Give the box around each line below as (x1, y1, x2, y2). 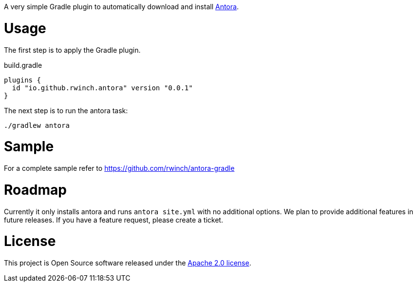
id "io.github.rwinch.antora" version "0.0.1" (12, 83, 193, 92)
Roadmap (4, 181, 67, 198)
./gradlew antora (4, 121, 70, 129)
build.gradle (4, 61, 42, 69)
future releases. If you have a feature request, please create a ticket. (4, 215, 223, 224)
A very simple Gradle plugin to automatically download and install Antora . (4, 2, 239, 11)
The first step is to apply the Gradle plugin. (4, 45, 141, 54)
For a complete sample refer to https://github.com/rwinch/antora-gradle (4, 164, 235, 172)
